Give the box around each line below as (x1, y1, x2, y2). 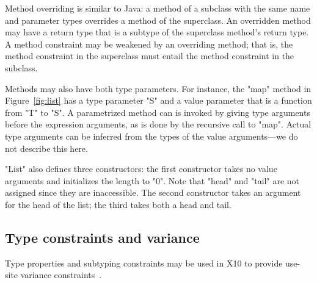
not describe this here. (5, 141, 88, 154)
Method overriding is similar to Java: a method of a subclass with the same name (5, 2, 310, 14)
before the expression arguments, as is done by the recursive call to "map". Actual (5, 118, 312, 131)
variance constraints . (20, 268, 102, 281)
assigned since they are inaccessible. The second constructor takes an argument (5, 186, 301, 199)
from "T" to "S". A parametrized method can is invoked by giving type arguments (5, 106, 310, 118)
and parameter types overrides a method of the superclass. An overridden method (5, 13, 311, 26)
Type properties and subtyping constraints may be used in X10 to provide (5, 256, 283, 269)
